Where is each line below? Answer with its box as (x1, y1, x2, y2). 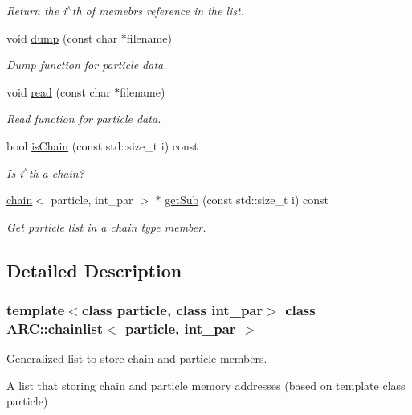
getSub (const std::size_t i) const (165, 191, 328, 208)
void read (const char (6, 83, 111, 100)
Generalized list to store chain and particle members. (6, 350, 267, 367)
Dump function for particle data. (6, 56, 167, 73)
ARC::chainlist (6, 318, 104, 338)
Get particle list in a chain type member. (6, 218, 206, 235)
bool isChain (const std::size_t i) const (6, 137, 198, 154)
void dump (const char (6, 29, 118, 46)
